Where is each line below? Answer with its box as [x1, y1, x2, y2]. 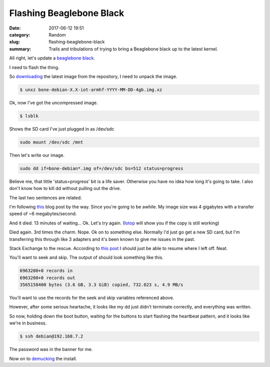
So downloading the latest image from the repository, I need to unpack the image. [9, 73, 177, 79]
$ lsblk [19, 113, 38, 118]
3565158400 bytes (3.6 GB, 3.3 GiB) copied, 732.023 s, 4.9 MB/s [19, 282, 183, 287]
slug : [9, 39, 20, 45]
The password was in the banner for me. [9, 346, 93, 352]
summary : [9, 45, 31, 52]
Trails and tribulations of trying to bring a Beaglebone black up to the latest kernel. [48, 45, 218, 52]
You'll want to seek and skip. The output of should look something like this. [9, 254, 163, 260]
